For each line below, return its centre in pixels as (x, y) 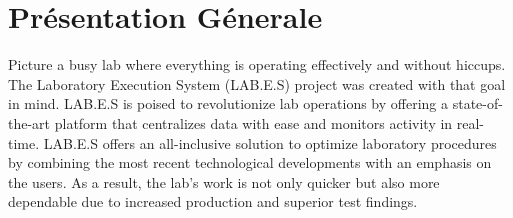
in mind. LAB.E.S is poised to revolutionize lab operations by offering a (228, 103)
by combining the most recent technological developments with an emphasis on (250, 162)
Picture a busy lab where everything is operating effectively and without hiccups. (257, 64)
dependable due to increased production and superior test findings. (213, 201)
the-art (29, 122)
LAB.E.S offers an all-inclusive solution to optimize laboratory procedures (270, 142)
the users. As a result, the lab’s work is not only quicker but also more (224, 181)
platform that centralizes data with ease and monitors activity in (253, 122)
